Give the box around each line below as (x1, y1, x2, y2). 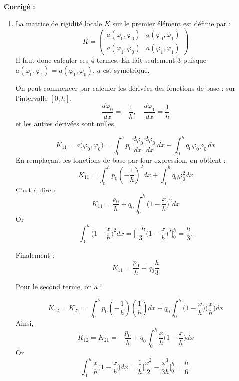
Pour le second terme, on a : (15, 281, 102, 292)
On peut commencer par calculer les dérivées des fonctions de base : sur (15, 82, 236, 93)
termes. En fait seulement (96, 55, 175, 65)
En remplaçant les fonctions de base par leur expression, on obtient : (15, 154, 226, 165)
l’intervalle (15, 92, 48, 103)
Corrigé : (4, 1, 35, 11)
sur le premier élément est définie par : (112, 18, 231, 28)
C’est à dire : (15, 184, 56, 194)
